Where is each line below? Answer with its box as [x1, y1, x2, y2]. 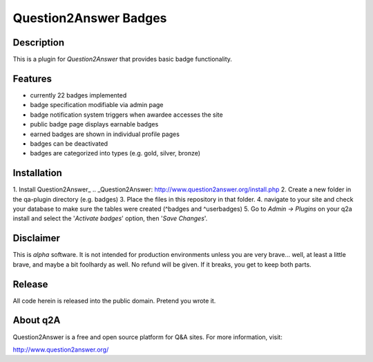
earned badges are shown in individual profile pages [30, 130, 180, 138]
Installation [12, 167, 62, 179]
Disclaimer [12, 232, 60, 245]
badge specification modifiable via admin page [30, 101, 164, 109]
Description [12, 37, 65, 48]
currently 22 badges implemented [30, 90, 127, 99]
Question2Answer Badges [12, 10, 167, 26]
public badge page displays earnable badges [30, 120, 159, 128]
